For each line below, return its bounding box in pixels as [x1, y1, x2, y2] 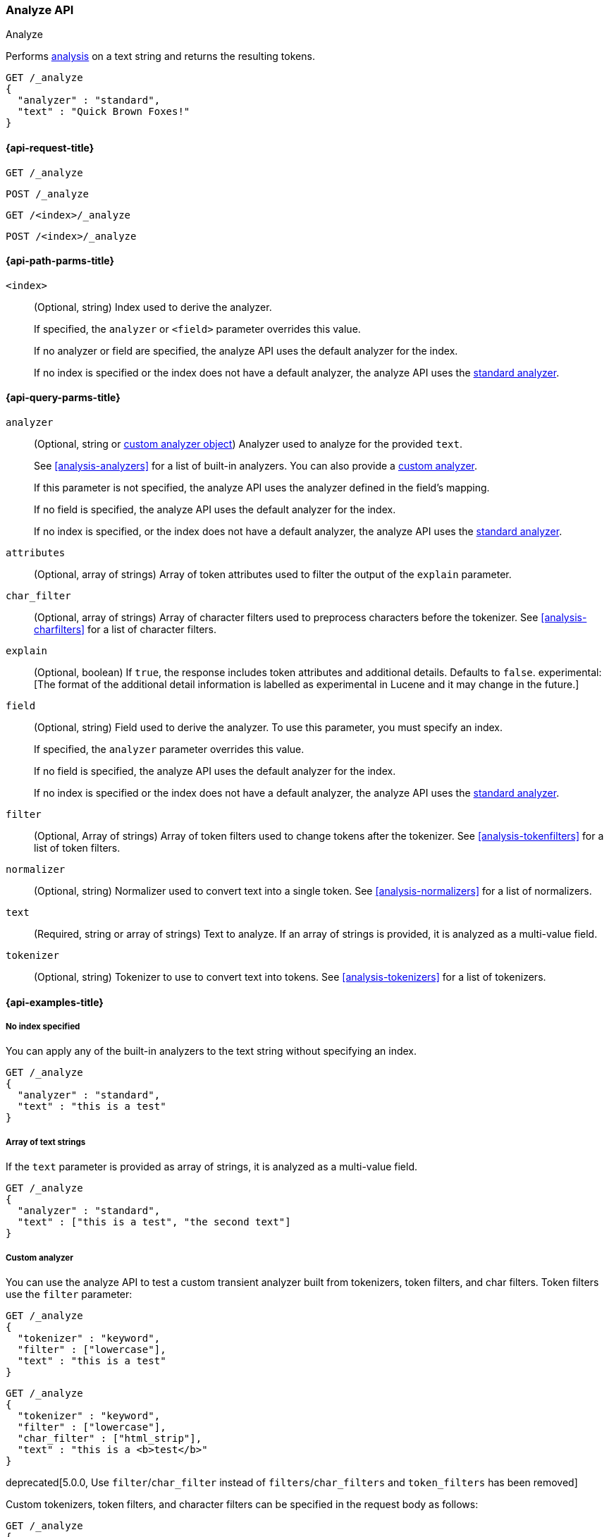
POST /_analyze [6, 188, 90, 200]
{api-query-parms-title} [6, 391, 121, 404]
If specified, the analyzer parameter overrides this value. [34, 743, 304, 756]
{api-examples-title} [6, 996, 104, 1008]
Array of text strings [6, 1137, 86, 1147]
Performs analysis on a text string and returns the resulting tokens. [6, 50, 315, 63]
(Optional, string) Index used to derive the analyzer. [34, 300, 272, 313]
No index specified [6, 1022, 80, 1032]
